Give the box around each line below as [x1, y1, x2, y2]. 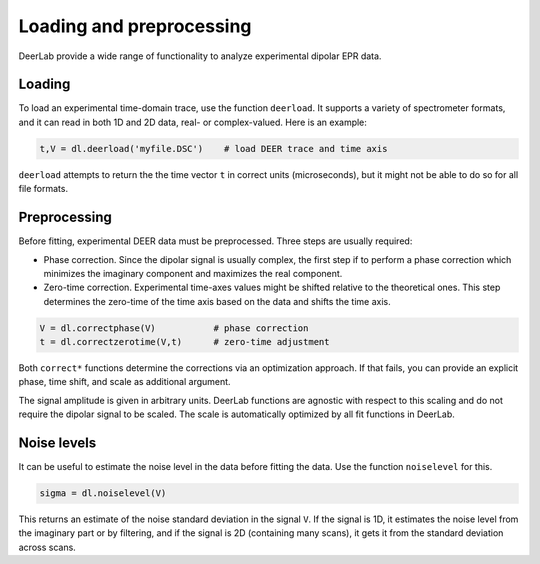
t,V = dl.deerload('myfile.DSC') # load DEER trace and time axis [39, 143, 388, 154]
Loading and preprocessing [18, 15, 252, 37]
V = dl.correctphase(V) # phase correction [39, 322, 309, 334]
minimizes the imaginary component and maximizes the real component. [43, 267, 343, 279]
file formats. [18, 183, 69, 195]
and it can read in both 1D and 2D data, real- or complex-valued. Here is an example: [18, 116, 367, 128]
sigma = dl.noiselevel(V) [39, 488, 167, 499]
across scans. [18, 541, 77, 553]
